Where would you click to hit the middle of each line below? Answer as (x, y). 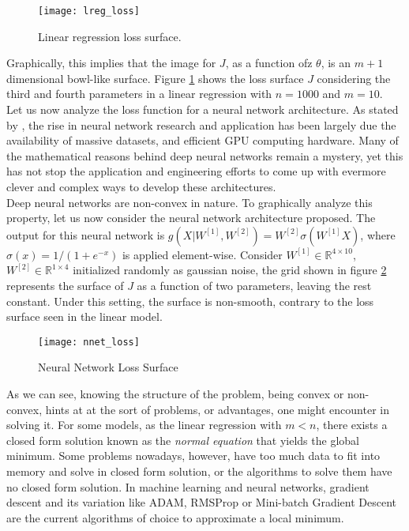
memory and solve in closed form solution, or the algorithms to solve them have (199, 471)
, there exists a (352, 425)
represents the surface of (65, 285)
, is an (336, 63)
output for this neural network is (86, 234)
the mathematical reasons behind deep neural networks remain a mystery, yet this (205, 155)
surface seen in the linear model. (84, 316)
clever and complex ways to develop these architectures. (141, 186)
